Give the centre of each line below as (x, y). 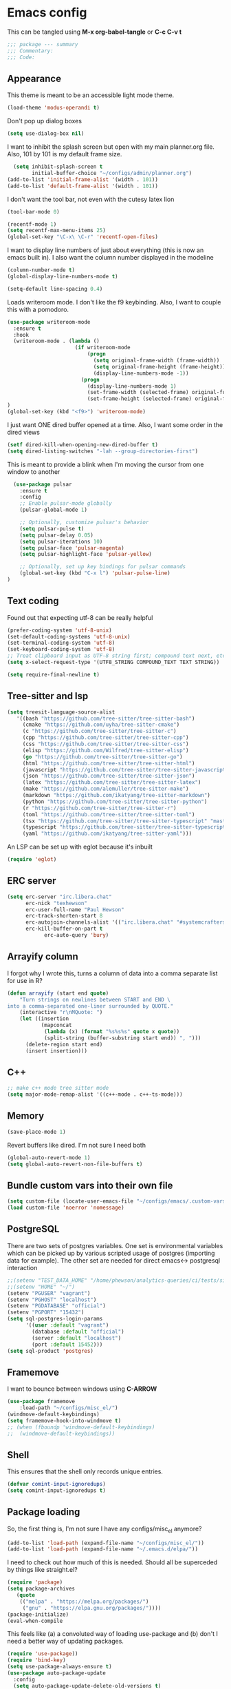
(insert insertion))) (56, 1051)
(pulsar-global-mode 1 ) (54, 510)
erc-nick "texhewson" (56, 903)
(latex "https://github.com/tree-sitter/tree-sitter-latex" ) (112, 783)
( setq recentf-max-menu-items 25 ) (57, 231)
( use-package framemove (41, 1402)
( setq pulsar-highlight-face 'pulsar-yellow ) (86, 555)
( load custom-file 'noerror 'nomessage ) (66, 1208)
